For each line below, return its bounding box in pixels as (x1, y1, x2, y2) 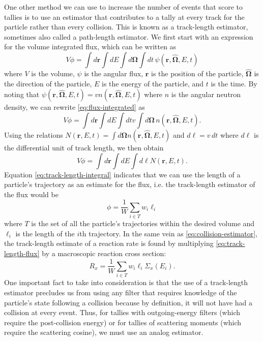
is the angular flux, (84, 68, 143, 79)
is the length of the (15, 228, 75, 238)
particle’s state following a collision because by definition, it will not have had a (4, 297, 253, 307)
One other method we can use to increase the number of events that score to (4, 2, 243, 12)
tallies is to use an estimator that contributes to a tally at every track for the (4, 11, 245, 22)
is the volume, (31, 68, 75, 79)
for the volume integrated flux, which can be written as (4, 41, 177, 52)
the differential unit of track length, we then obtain (4, 142, 164, 152)
